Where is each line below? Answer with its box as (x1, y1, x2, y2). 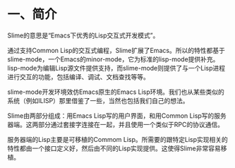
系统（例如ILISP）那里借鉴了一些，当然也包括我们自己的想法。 (7, 96, 189, 104)
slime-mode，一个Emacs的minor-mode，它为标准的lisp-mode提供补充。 (7, 54, 219, 64)
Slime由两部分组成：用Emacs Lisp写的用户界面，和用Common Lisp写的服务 (7, 111, 227, 120)
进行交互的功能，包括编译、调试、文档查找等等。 (7, 72, 150, 81)
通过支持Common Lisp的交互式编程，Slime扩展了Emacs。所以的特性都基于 (7, 46, 226, 54)
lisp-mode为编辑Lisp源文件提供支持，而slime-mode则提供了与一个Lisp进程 (7, 64, 226, 72)
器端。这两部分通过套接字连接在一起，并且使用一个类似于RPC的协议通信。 (7, 120, 224, 128)
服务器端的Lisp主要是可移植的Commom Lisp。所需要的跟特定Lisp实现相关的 (7, 135, 228, 143)
